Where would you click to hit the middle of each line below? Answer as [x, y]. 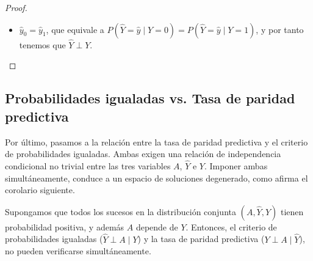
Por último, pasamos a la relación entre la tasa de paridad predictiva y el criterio [156, 142]
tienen [292, 211]
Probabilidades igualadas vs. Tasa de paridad [150, 98]
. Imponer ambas [236, 166]
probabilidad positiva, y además [65, 226]
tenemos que [42, 44]
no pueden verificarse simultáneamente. [78, 251]
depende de [157, 226]
